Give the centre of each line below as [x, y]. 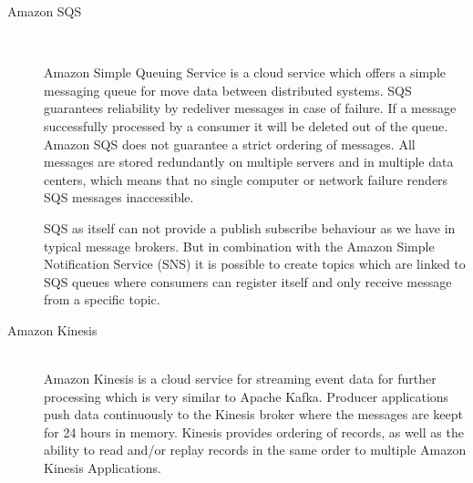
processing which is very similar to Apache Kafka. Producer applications [247, 396]
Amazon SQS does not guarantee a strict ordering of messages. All [230, 144]
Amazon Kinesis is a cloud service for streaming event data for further [240, 379]
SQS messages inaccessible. [119, 197]
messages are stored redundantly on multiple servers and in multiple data [249, 162]
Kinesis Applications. [103, 468]
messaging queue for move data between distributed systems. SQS [228, 90]
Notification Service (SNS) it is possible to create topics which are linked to [255, 264]
